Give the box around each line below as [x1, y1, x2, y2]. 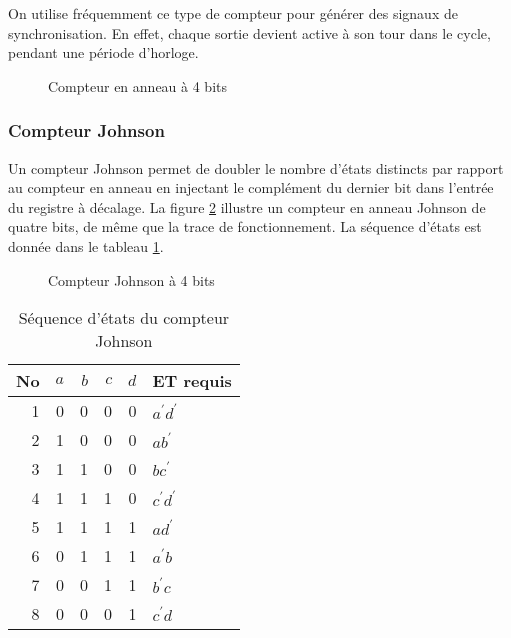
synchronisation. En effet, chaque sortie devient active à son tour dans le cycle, [8, 22, 491, 43]
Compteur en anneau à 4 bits [48, 75, 228, 96]
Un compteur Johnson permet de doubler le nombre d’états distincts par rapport [8, 157, 504, 178]
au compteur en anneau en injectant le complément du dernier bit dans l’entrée [8, 177, 494, 198]
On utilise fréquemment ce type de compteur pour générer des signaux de [8, 3, 458, 23]
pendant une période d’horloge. [8, 42, 199, 63]
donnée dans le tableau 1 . [8, 235, 164, 256]
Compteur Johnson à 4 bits [48, 269, 215, 290]
